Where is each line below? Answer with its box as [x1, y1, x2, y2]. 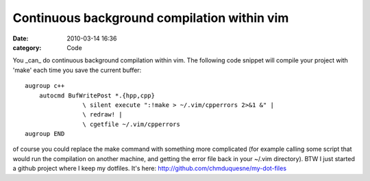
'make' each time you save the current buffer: [12, 66, 142, 74]
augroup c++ [25, 82, 65, 90]
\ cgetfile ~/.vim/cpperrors [82, 120, 181, 128]
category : [12, 43, 42, 51]
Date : [12, 34, 29, 43]
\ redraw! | [82, 110, 123, 119]
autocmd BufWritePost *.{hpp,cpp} [38, 91, 156, 99]
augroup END [25, 130, 65, 138]
